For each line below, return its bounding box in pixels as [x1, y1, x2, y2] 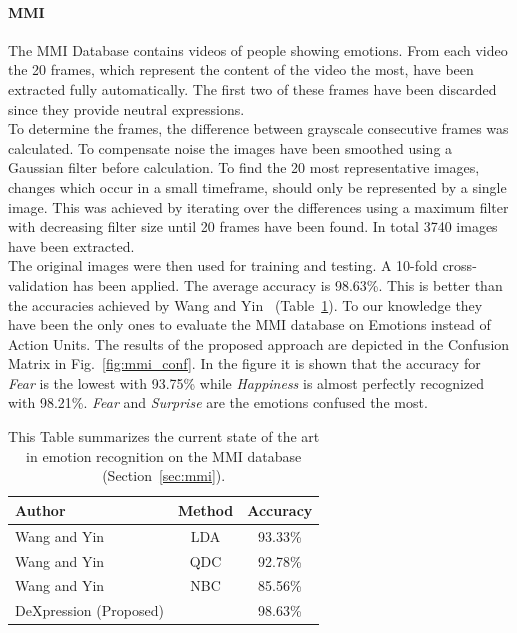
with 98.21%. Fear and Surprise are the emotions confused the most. [8, 392, 428, 413]
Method [177, 499, 234, 520]
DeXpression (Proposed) [15, 600, 164, 621]
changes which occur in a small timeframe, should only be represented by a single [8, 176, 507, 197]
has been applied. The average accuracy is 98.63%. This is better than [72, 274, 503, 295]
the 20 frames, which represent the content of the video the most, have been [8, 59, 474, 80]
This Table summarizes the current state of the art [8, 426, 320, 447]
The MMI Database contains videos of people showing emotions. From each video [8, 39, 508, 60]
